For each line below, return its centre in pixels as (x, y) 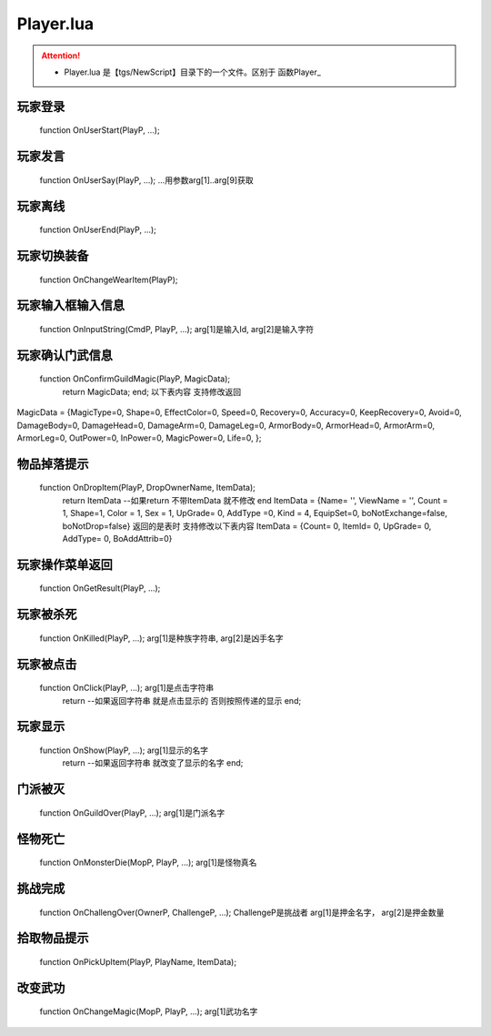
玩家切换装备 (53, 255)
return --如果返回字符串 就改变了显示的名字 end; (153, 763)
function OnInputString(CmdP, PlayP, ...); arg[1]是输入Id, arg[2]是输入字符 (177, 329)
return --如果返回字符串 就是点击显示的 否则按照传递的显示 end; (182, 700)
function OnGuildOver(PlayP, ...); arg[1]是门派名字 (132, 813)
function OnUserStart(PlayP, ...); (100, 130)
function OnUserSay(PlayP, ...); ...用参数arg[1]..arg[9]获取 (146, 180)
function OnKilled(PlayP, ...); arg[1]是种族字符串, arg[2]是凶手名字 (161, 638)
